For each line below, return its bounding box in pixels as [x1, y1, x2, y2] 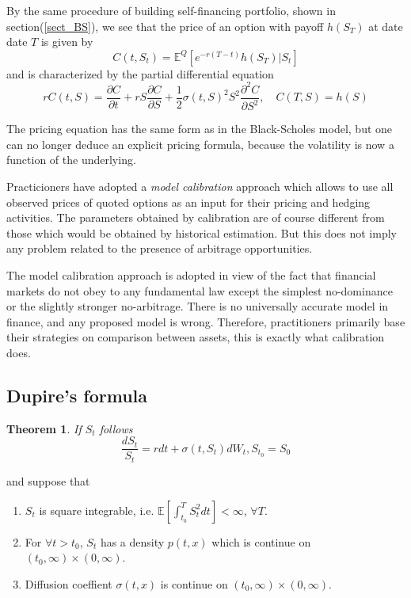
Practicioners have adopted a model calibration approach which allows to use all [6, 178, 394, 195]
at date [368, 17, 403, 34]
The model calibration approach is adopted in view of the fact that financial [6, 267, 376, 284]
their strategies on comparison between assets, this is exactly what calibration [6, 329, 385, 345]
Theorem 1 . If [6, 420, 82, 436]
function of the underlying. [6, 151, 136, 168]
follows [99, 420, 133, 436]
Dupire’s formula [6, 383, 148, 407]
